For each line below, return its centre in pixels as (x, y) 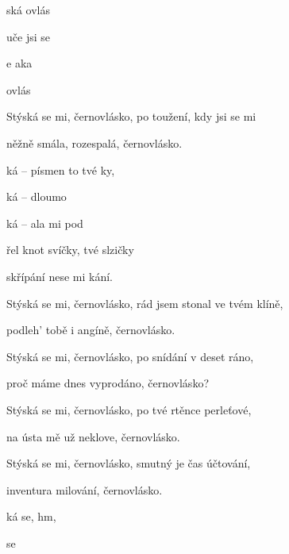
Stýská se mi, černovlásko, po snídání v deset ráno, (130, 356)
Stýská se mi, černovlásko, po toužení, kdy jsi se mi (131, 116)
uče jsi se (28, 36)
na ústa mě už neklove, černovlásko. (93, 436)
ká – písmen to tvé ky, (61, 169)
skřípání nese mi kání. (60, 276)
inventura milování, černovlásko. (85, 489)
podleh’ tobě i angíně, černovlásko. (91, 330)
